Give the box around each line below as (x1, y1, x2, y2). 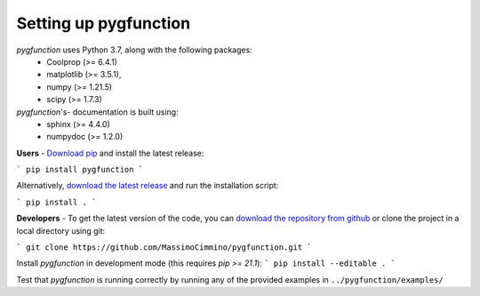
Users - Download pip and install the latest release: (16, 148, 204, 158)
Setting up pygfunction (16, 13, 191, 33)
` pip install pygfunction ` (16, 164, 144, 175)
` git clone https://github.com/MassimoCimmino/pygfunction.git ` (16, 243, 313, 252)
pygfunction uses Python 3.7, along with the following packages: (16, 44, 252, 55)
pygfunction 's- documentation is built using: (16, 107, 179, 117)
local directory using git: (16, 225, 106, 236)
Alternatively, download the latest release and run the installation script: (16, 180, 279, 191)
